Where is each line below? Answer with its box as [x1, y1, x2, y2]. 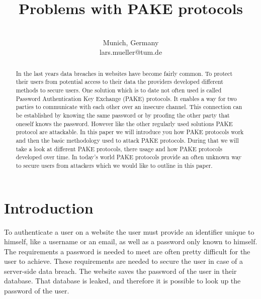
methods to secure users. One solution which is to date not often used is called [16, 86, 222, 94]
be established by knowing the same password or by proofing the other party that [16, 111, 230, 119]
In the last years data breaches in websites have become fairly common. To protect [16, 69, 233, 77]
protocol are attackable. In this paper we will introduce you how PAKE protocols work [16, 128, 244, 136]
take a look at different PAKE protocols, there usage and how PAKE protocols [16, 144, 223, 153]
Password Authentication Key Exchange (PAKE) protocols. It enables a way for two [16, 94, 237, 103]
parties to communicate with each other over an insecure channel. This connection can [16, 103, 242, 111]
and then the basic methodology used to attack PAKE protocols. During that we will [16, 136, 239, 144]
